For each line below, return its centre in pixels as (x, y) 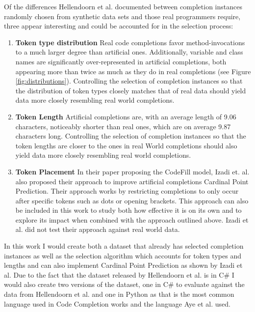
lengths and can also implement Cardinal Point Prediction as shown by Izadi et (123, 265)
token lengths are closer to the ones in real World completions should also (126, 145)
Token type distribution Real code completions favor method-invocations (130, 42)
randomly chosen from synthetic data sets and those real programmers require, (122, 16)
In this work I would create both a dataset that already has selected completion (124, 246)
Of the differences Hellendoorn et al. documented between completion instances (123, 6)
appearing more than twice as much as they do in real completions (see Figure (133, 71)
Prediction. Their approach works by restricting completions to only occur (127, 191)
